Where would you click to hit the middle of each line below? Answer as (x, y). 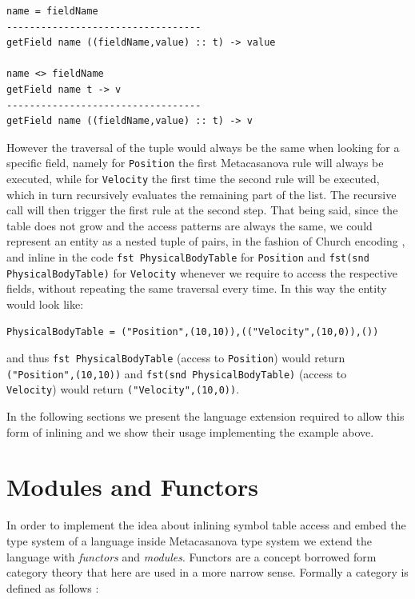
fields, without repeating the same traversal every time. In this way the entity (197, 288)
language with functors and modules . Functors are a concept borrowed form (192, 556)
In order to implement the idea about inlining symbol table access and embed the (206, 525)
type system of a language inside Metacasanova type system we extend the (189, 541)
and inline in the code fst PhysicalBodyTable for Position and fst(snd (188, 257)
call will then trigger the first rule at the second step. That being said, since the (202, 210)
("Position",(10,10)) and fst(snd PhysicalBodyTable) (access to (177, 373)
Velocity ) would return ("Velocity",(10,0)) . (123, 389)
